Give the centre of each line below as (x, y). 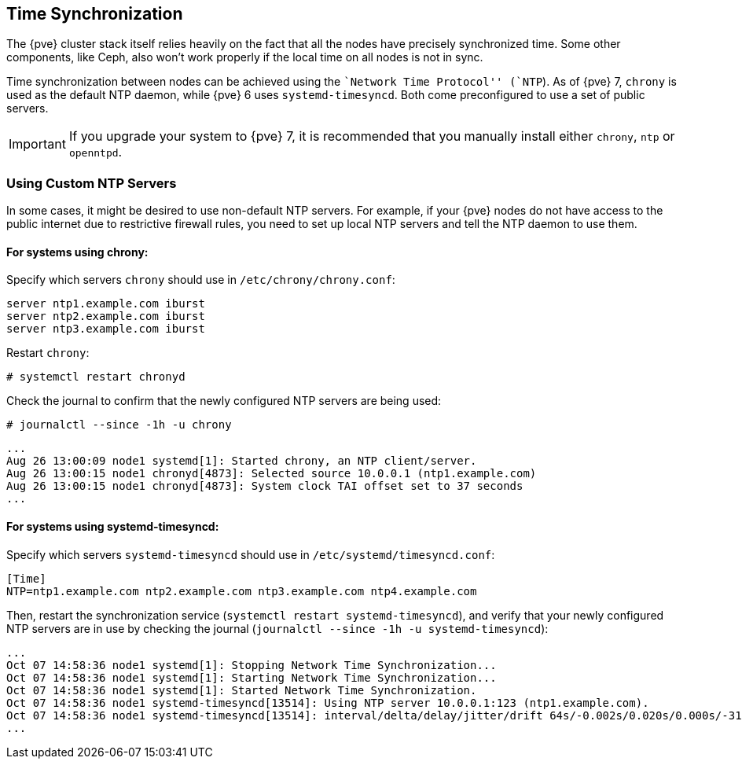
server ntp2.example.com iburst (106, 316)
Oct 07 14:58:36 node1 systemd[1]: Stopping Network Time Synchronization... (252, 665)
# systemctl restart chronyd (96, 377)
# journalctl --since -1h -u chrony (119, 425)
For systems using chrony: (77, 252)
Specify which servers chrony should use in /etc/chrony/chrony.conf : (201, 280)
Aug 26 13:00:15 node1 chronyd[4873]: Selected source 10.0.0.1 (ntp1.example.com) (272, 474)
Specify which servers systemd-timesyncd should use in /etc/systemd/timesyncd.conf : (251, 554)
